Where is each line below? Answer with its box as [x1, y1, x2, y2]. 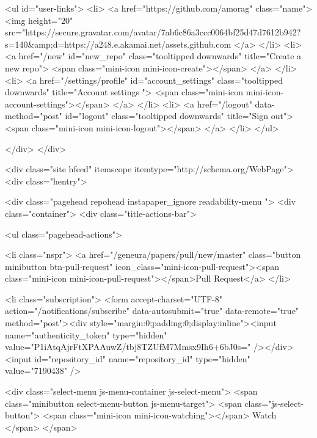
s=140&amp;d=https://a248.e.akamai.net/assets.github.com [5, 37, 231, 50]
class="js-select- [244, 396, 304, 409]
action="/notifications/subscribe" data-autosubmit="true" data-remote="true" [5, 304, 299, 317]
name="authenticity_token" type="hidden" [5, 328, 167, 341]
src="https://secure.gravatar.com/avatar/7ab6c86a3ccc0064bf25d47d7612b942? [5, 26, 301, 38]
